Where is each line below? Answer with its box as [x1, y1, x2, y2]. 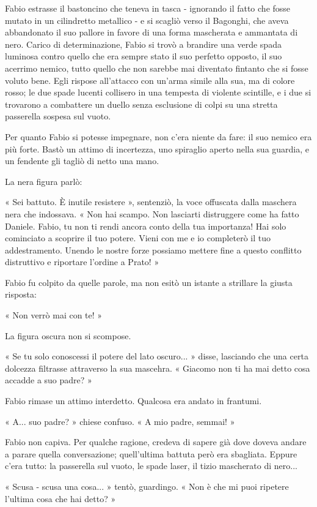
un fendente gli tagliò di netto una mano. [5, 154, 159, 167]
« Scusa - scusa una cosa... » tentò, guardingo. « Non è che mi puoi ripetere [5, 480, 289, 492]
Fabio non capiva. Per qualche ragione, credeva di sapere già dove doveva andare [5, 435, 307, 448]
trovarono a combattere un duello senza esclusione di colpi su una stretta [5, 97, 278, 110]
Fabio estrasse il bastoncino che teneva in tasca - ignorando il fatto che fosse [5, 2, 291, 14]
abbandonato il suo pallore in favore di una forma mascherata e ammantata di [5, 26, 298, 39]
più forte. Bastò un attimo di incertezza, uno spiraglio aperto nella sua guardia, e [5, 142, 310, 155]
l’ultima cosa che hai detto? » [5, 492, 116, 505]
